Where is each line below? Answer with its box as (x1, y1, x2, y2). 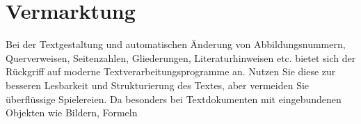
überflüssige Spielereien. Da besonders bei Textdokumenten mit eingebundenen (6, 91, 342, 106)
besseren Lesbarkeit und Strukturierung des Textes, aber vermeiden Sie (6, 77, 310, 92)
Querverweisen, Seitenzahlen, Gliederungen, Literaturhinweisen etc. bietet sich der (6, 50, 356, 65)
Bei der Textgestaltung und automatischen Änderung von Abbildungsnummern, (6, 37, 346, 52)
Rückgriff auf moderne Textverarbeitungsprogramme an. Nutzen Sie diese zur (6, 64, 336, 79)
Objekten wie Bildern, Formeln (6, 105, 138, 120)
